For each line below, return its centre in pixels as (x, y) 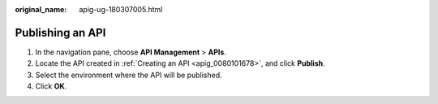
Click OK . (51, 86)
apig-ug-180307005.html (121, 9)
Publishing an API (60, 32)
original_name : (41, 9)
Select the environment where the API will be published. (129, 75)
